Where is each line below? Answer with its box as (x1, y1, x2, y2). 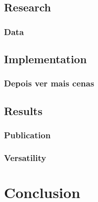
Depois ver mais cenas (4, 77, 95, 89)
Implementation (4, 51, 87, 67)
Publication (4, 128, 51, 141)
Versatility (4, 151, 47, 163)
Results (4, 103, 43, 118)
